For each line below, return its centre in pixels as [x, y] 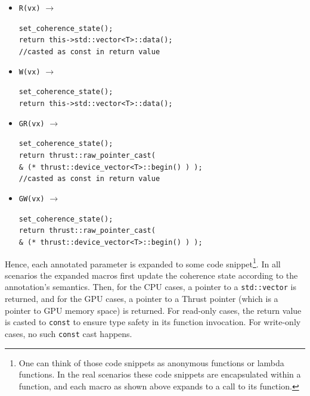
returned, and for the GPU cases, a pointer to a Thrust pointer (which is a [142, 298]
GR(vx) [32, 124]
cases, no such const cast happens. [69, 333]
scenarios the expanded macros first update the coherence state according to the [151, 275]
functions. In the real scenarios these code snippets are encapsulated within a [160, 374]
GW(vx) [32, 199]
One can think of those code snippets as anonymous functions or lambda [151, 362]
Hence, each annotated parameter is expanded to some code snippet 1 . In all [143, 263]
